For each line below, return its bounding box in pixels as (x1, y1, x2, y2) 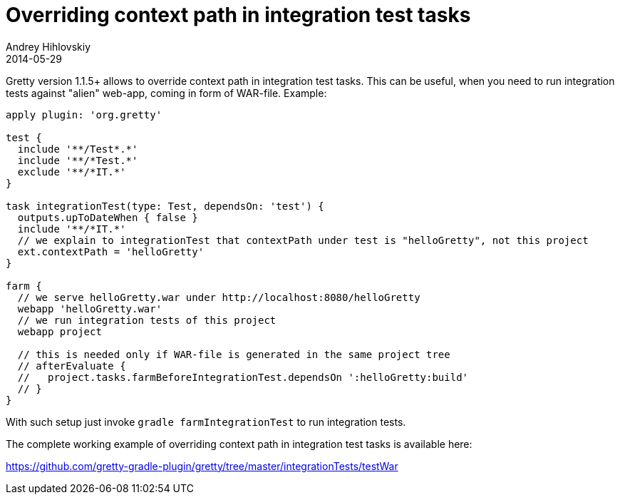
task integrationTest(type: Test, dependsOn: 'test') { (6, 200, 324, 212)
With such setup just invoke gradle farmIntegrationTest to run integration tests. (6, 415, 406, 428)
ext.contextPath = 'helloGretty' (17, 245, 205, 257)
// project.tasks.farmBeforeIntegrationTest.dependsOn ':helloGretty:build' (17, 371, 469, 383)
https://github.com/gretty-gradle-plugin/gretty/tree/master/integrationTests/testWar (6, 459, 398, 472)
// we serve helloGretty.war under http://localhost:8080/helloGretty (17, 291, 420, 303)
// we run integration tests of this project (17, 314, 277, 326)
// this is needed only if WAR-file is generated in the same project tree (17, 348, 450, 360)
